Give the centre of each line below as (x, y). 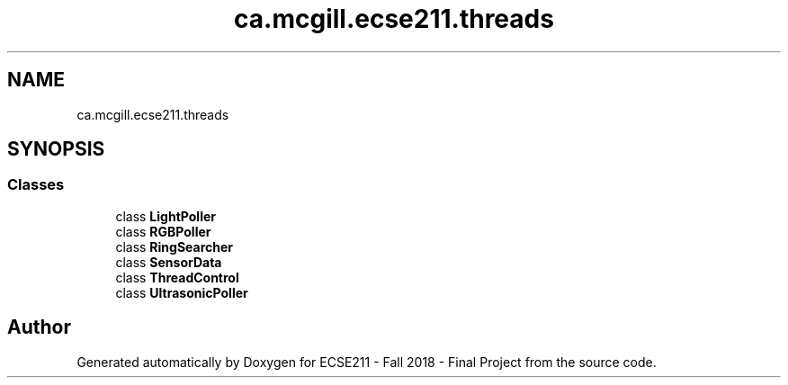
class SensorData (169, 262)
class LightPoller (166, 216)
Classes (36, 185)
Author (39, 327)
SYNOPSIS (56, 149)
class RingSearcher (175, 246)
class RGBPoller (163, 231)
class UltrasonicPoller (182, 292)
